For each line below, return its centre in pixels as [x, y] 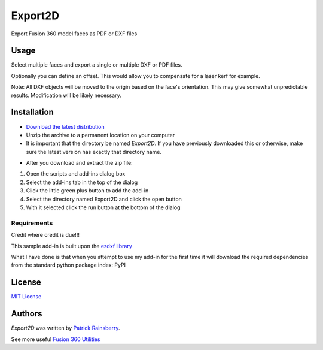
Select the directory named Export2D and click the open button [104, 199]
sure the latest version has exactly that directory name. [94, 152]
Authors [27, 314]
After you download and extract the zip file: [79, 163]
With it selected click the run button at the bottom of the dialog [103, 207]
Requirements [32, 223]
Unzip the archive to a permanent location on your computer [100, 135]
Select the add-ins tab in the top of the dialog [82, 182]
